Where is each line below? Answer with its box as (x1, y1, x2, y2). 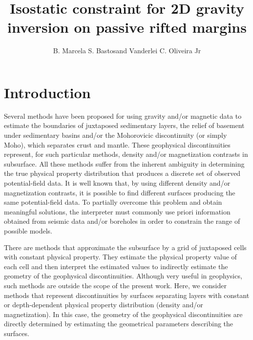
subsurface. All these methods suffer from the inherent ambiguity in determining (4, 158, 245, 169)
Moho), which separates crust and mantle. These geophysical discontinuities (4, 139, 231, 149)
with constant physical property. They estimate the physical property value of (4, 252, 237, 262)
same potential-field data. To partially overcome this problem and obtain (4, 197, 222, 207)
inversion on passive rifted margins (7, 17, 247, 37)
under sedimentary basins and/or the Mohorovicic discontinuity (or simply (4, 130, 227, 140)
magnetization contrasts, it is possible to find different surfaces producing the (4, 187, 235, 197)
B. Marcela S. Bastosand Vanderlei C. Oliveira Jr (53, 45, 201, 56)
